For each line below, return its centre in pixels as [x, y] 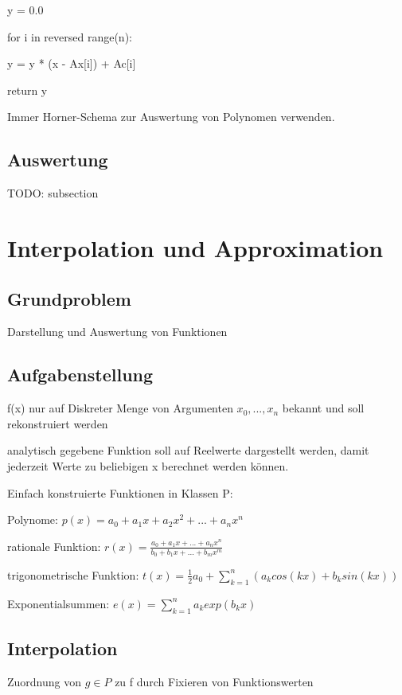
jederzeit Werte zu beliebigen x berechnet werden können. [148, 465]
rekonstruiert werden [58, 423]
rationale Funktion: [54, 546]
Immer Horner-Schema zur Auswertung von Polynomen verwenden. [171, 117]
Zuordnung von [45, 681]
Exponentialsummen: [59, 603]
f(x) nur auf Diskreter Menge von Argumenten [120, 408]
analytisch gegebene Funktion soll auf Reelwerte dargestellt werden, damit [188, 450]
